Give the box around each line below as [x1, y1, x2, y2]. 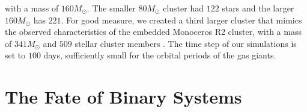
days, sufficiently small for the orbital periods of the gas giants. [43, 49, 276, 61]
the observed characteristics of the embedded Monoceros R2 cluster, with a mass [5, 25, 302, 38]
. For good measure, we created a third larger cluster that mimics [61, 13, 302, 26]
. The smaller [87, 2, 136, 14]
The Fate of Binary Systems [5, 84, 242, 109]
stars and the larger [222, 2, 294, 14]
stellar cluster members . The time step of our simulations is [74, 37, 297, 49]
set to [5, 49, 26, 61]
